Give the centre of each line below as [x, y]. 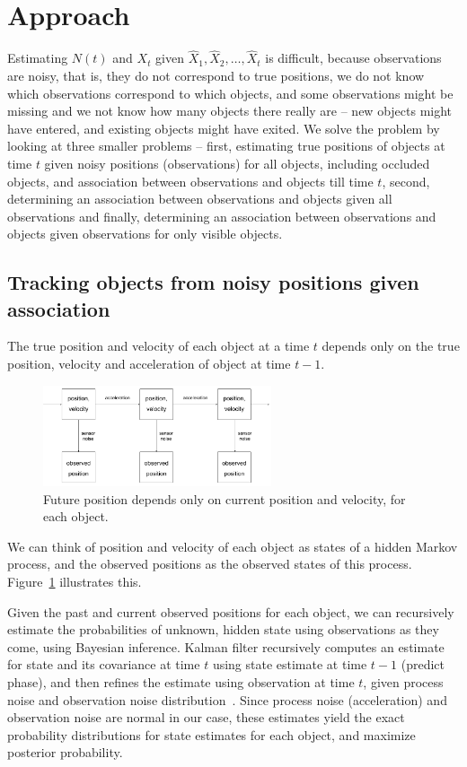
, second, [406, 181]
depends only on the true [391, 346]
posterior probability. [65, 752]
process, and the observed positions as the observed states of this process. [210, 564]
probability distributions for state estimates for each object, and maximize [211, 734]
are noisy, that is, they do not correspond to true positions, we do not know [216, 75]
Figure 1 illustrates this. [75, 582]
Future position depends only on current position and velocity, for [225, 498]
